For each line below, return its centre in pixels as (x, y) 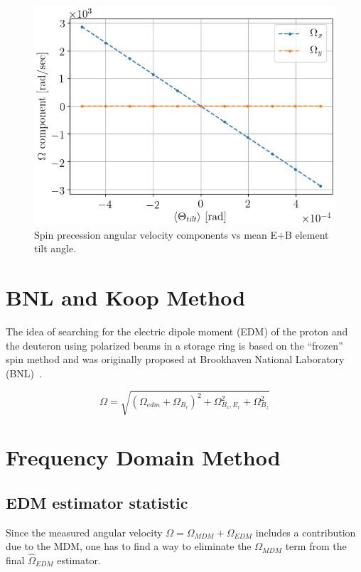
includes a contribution (306, 532)
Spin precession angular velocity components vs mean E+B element (182, 234)
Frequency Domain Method (143, 457)
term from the (316, 546)
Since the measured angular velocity (84, 532)
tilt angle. (55, 248)
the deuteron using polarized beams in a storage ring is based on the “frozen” (174, 345)
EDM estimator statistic (97, 502)
